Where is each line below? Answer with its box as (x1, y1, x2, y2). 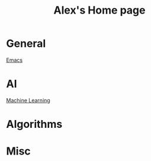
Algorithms (6, 118, 63, 131)
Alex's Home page (53, 4, 146, 17)
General (6, 37, 46, 50)
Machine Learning (6, 96, 50, 104)
